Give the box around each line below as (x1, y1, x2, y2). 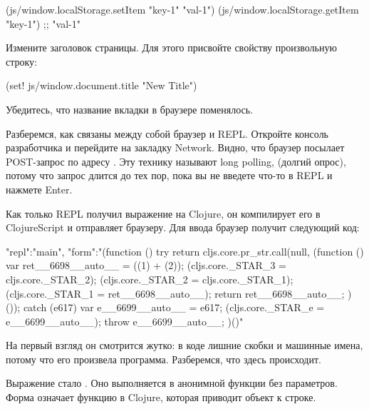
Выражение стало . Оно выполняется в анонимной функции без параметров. (6, 375, 338, 390)
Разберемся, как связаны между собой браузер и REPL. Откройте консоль (6, 126, 328, 141)
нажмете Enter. (6, 181, 73, 196)
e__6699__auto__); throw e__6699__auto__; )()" (6, 313, 244, 328)
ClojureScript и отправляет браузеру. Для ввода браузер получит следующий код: (6, 220, 360, 235)
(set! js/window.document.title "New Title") (6, 78, 197, 93)
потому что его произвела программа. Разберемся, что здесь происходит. (6, 351, 321, 366)
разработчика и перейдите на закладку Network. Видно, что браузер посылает (6, 140, 345, 155)
